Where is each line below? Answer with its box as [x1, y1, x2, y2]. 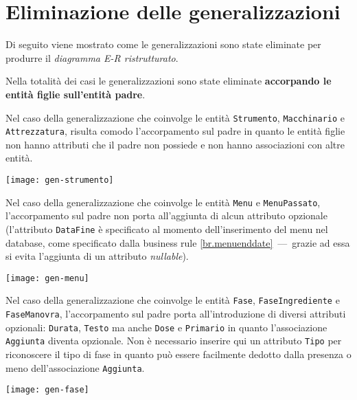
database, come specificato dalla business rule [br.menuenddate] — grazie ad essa [5, 235, 350, 249]
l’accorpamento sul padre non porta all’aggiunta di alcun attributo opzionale [5, 208, 327, 223]
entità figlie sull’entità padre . [5, 87, 146, 101]
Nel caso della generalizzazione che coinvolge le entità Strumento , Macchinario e [5, 110, 345, 124]
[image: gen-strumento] [5, 175, 114, 185]
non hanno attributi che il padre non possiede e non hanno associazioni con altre [5, 137, 345, 151]
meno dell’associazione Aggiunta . [5, 360, 145, 375]
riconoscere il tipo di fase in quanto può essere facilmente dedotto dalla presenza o [5, 347, 352, 362]
